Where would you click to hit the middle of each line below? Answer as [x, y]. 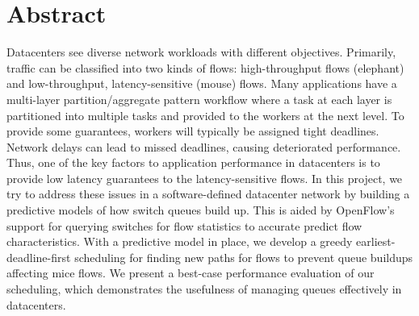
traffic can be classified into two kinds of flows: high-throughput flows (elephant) [205, 67]
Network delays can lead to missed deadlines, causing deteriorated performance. [204, 146]
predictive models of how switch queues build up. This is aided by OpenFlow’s [201, 210]
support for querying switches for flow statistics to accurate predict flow [184, 225]
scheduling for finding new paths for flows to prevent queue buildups [244, 257]
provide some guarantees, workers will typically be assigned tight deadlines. [193, 131]
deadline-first [39, 257]
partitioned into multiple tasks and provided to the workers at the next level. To [205, 115]
